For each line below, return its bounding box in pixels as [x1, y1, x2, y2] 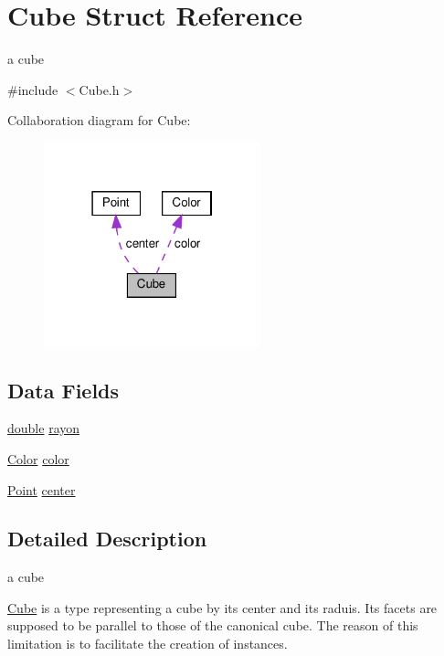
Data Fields [7, 376, 120, 404]
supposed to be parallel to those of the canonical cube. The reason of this [7, 616, 418, 635]
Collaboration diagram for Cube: [7, 111, 191, 130]
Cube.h [79, 79, 120, 99]
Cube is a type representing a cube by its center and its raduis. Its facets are [7, 598, 438, 617]
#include [7, 79, 58, 99]
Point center [7, 480, 76, 499]
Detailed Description [7, 524, 207, 553]
